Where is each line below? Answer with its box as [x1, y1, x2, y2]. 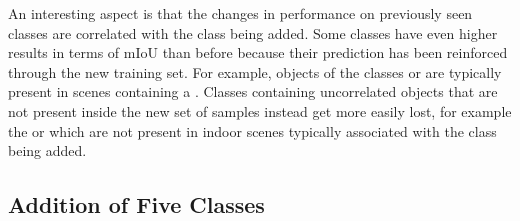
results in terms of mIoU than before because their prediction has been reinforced [8, 42, 508, 63]
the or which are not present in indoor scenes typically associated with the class [8, 120, 497, 141]
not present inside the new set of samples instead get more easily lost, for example [8, 100, 512, 121]
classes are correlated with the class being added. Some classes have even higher [8, 22, 498, 43]
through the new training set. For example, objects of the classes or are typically [8, 61, 502, 82]
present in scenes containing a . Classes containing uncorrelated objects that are [8, 81, 498, 102]
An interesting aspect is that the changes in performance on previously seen [8, 3, 473, 23]
